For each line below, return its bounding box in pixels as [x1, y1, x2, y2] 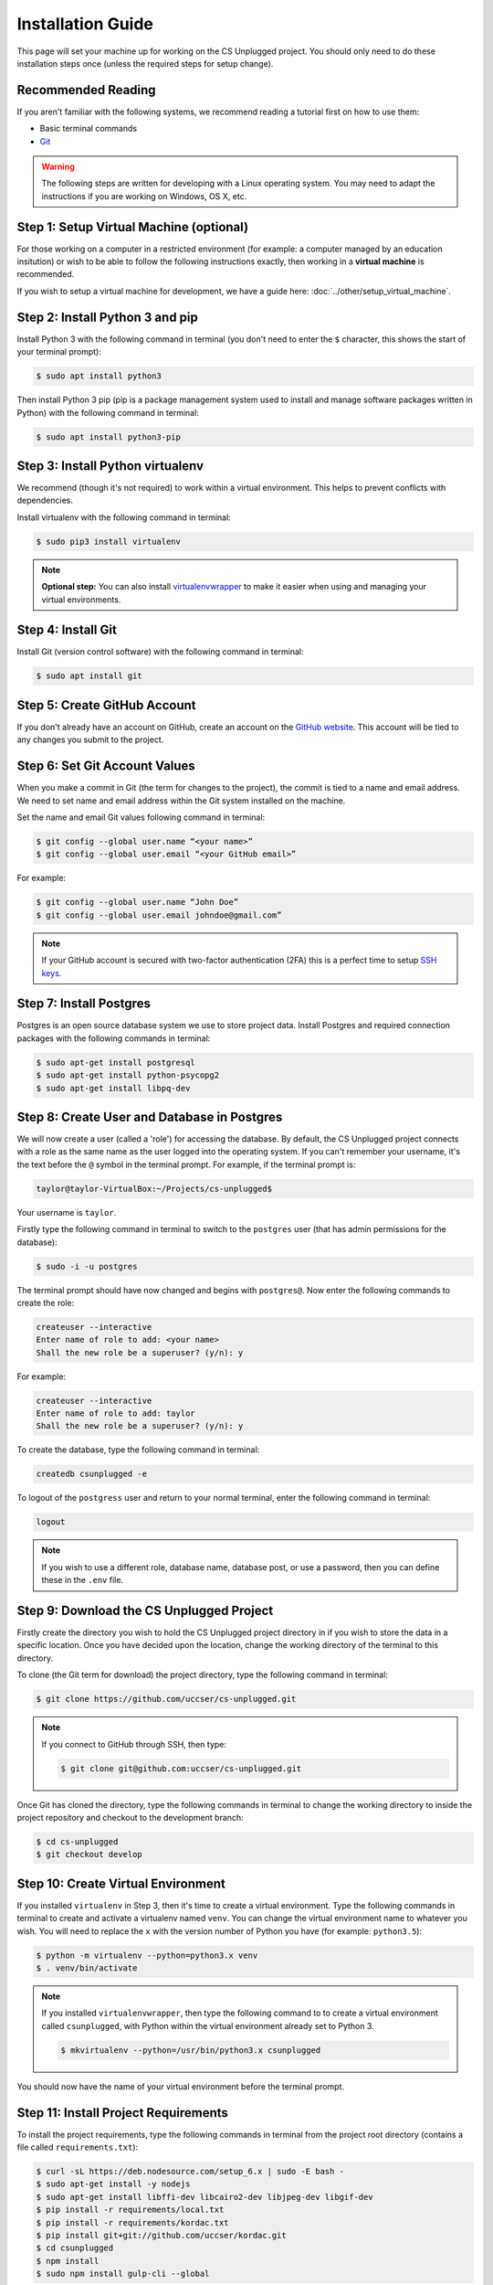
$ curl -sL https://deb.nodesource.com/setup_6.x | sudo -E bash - [36, 2166, 345, 2177]
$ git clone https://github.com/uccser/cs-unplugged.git [36, 1694, 297, 1705]
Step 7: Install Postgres [16, 996, 151, 1012]
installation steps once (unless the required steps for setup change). [16, 58, 274, 69]
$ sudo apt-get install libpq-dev [36, 1083, 191, 1093]
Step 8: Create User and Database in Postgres [16, 1109, 283, 1124]
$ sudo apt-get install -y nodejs [36, 2179, 191, 2189]
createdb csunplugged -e [36, 1469, 148, 1480]
